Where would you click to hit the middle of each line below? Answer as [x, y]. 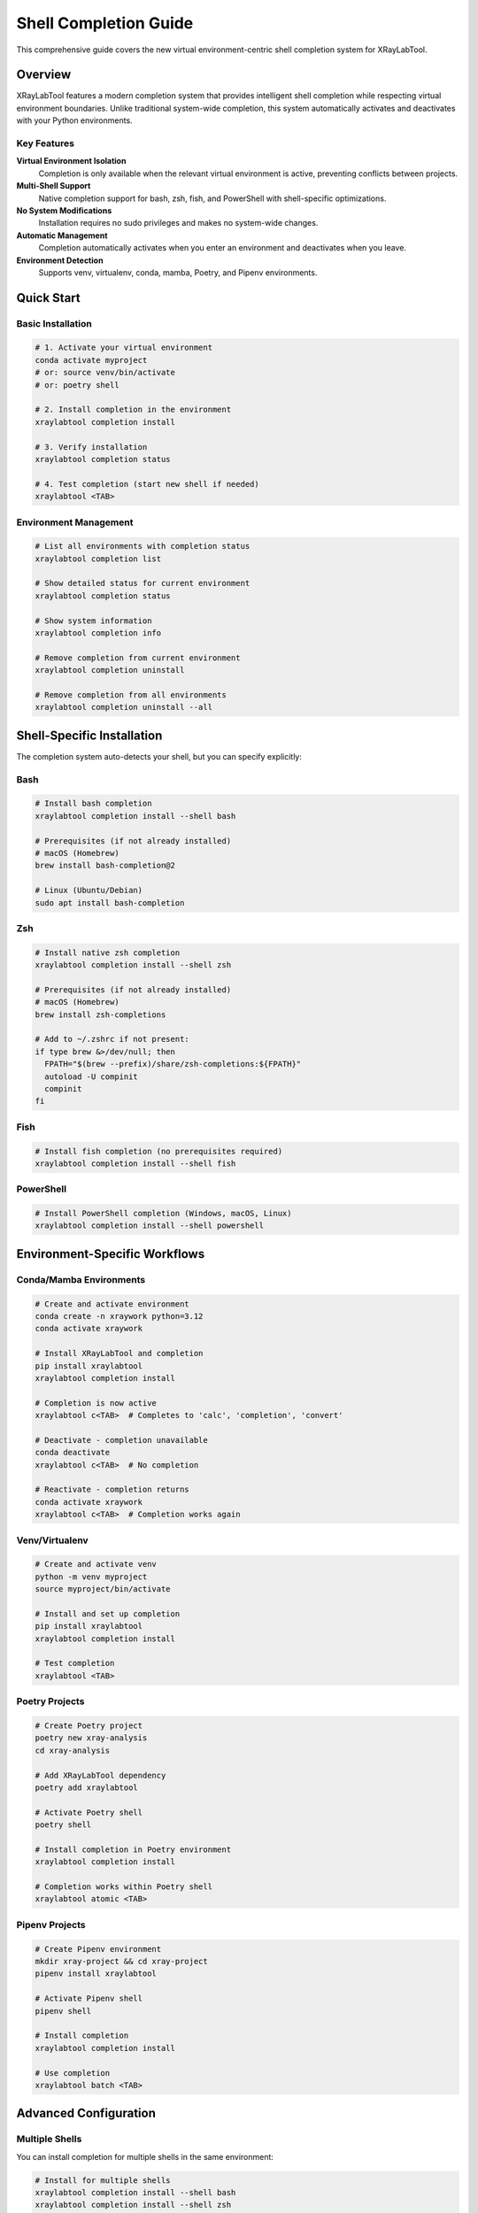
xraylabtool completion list [98, 559]
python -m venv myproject [91, 1577]
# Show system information [93, 621]
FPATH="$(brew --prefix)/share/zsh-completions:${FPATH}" [173, 1064]
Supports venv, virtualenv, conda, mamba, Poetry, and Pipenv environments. [178, 272]
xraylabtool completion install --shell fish [135, 1163]
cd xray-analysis [73, 1750]
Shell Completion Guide [105, 23]
